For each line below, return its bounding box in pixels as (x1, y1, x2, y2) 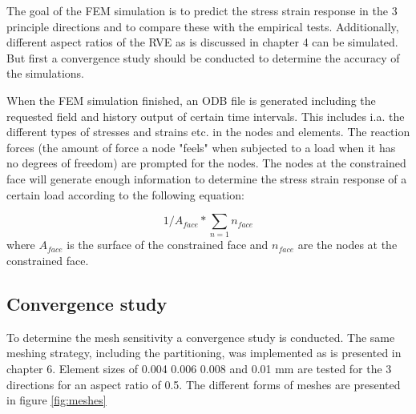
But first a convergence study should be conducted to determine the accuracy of (6, 49, 400, 66)
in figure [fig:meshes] (6, 392, 107, 408)
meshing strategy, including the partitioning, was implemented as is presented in (6, 344, 402, 361)
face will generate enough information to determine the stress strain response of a (6, 170, 407, 187)
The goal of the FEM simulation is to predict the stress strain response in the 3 (6, 2, 398, 18)
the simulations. (6, 65, 84, 82)
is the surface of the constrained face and (67, 236, 269, 253)
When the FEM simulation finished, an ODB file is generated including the (6, 91, 376, 108)
